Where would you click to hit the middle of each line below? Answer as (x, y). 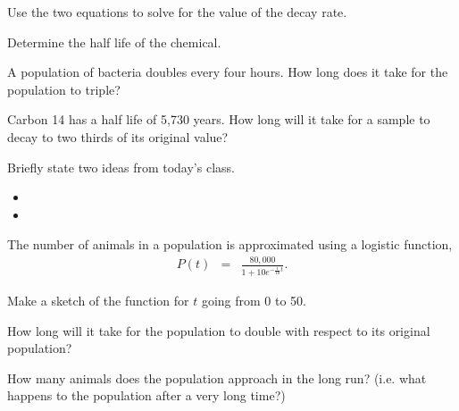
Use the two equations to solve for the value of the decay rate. (177, 12)
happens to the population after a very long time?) (146, 395)
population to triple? (64, 89)
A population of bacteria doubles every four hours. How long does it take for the (228, 72)
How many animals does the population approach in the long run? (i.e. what (217, 377)
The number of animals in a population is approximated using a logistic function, (230, 244)
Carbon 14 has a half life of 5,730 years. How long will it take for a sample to (219, 119)
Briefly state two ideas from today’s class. (121, 167)
